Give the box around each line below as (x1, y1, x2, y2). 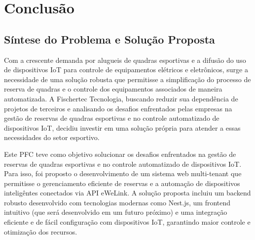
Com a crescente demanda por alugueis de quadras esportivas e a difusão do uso (4, 54, 246, 65)
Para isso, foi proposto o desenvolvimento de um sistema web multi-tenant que (4, 168, 242, 179)
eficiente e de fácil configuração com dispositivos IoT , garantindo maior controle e (4, 217, 251, 227)
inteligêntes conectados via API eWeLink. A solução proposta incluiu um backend (4, 188, 251, 198)
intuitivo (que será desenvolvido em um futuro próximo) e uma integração (4, 207, 227, 217)
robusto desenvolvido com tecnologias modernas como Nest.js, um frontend (4, 197, 231, 207)
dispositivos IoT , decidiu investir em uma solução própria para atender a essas (4, 122, 241, 133)
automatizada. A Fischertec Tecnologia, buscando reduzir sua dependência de (4, 93, 238, 103)
